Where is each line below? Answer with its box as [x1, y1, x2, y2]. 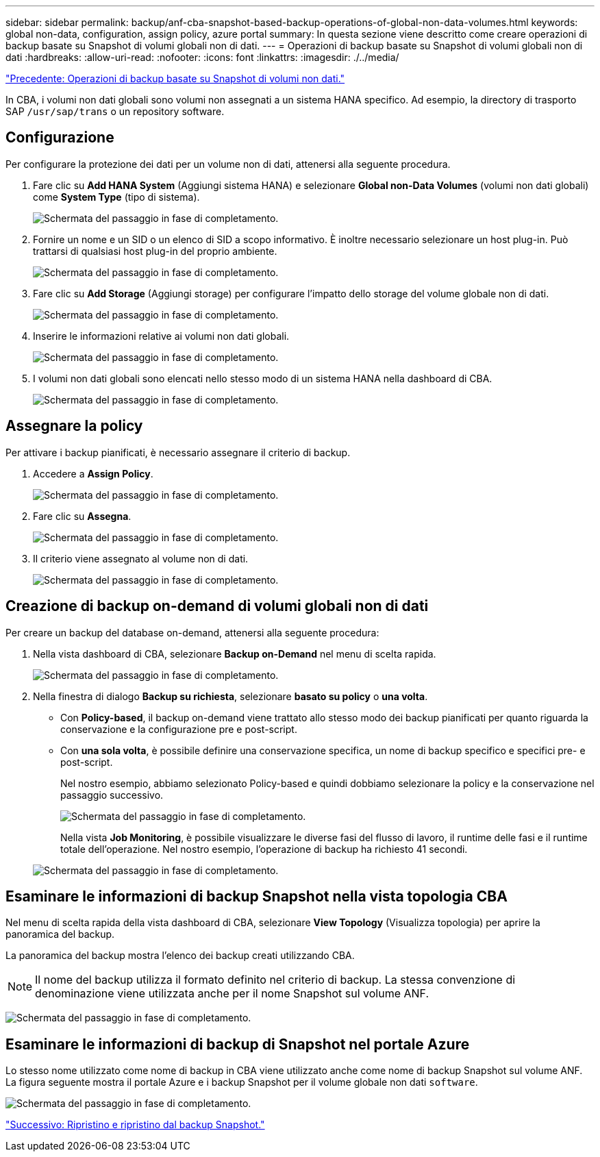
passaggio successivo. [60, 788, 164, 801]
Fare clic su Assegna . [33, 510, 132, 522]
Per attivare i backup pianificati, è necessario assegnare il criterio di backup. [5, 446, 351, 458]
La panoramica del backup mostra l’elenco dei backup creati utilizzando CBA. [5, 949, 355, 962]
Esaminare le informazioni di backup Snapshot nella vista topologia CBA [5, 887, 508, 905]
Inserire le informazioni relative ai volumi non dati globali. [33, 329, 290, 342]
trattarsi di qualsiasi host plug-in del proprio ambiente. [33, 245, 277, 257]
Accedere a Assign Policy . [33, 467, 153, 480]
